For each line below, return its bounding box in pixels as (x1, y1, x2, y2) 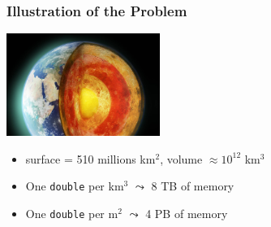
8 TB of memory (151, 177, 234, 194)
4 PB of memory (145, 204, 228, 221)
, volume (160, 150, 203, 167)
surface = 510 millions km (25, 150, 156, 167)
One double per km (25, 177, 124, 194)
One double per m (25, 204, 118, 221)
